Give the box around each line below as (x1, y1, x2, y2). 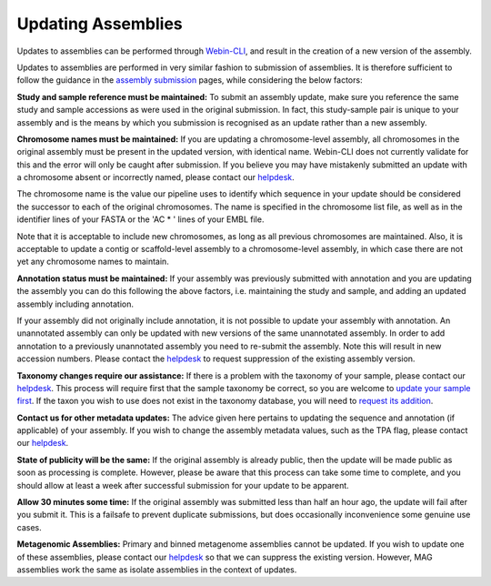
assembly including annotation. (16, 298, 134, 309)
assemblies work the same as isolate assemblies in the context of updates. (16, 564, 297, 575)
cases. (16, 521, 42, 532)
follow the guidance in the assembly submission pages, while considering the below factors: (16, 75, 363, 86)
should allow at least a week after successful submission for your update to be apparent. (16, 480, 349, 490)
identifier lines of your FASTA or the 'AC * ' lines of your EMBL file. (16, 214, 265, 225)
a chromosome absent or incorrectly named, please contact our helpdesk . (16, 172, 295, 183)
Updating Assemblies (16, 14, 184, 34)
